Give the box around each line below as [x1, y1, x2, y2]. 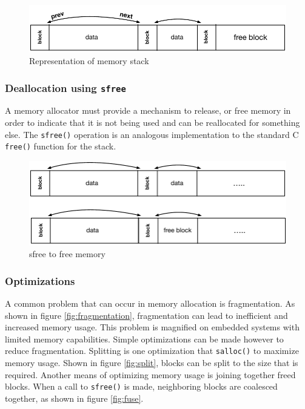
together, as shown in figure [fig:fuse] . [5, 391, 144, 404]
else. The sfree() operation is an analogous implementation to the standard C [5, 128, 299, 140]
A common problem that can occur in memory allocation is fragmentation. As [5, 297, 295, 310]
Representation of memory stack [29, 54, 149, 67]
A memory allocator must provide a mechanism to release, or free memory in [5, 104, 291, 117]
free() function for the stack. [5, 140, 116, 152]
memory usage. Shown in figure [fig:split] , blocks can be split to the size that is [5, 356, 298, 369]
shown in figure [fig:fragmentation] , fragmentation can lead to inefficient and [5, 309, 288, 321]
